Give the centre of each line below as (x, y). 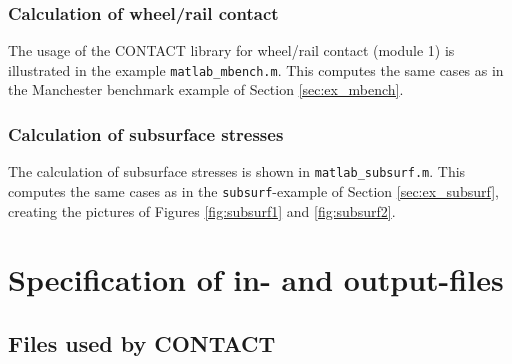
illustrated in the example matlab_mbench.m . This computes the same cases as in (256, 69)
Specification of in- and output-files (256, 279)
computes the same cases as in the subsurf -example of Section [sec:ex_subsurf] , (253, 190)
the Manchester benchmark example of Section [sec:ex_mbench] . (206, 89)
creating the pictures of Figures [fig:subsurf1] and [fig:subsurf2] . (202, 210)
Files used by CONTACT (142, 342)
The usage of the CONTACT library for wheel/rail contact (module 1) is (231, 50)
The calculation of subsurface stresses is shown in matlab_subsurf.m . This (237, 171)
